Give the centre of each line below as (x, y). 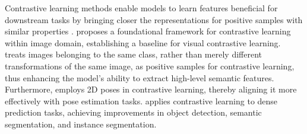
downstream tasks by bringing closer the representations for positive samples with (154, 19)
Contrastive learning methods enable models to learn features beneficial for (141, 8)
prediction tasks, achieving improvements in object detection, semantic (133, 112)
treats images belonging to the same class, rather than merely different (133, 54)
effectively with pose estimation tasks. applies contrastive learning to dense (141, 100)
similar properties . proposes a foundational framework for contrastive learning (148, 31)
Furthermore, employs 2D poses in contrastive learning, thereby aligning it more (151, 89)
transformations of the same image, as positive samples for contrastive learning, (150, 66)
